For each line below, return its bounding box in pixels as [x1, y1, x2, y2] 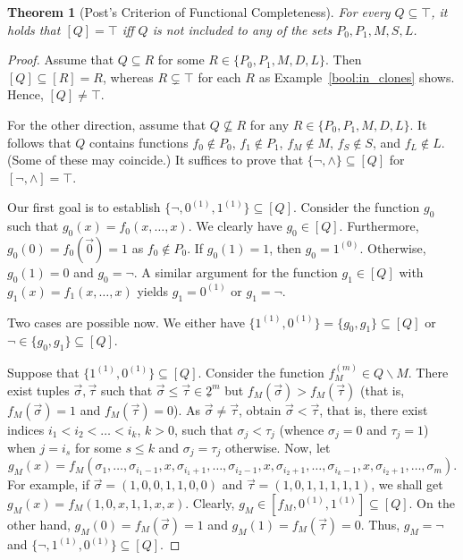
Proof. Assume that [7, 50, 114, 69]
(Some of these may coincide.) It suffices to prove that [7, 150, 304, 169]
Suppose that [7, 362, 80, 381]
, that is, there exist [319, 400, 428, 419]
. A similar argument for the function [133, 262, 338, 281]
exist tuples [7, 380, 70, 399]
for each [198, 67, 241, 86]
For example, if [7, 475, 90, 494]
